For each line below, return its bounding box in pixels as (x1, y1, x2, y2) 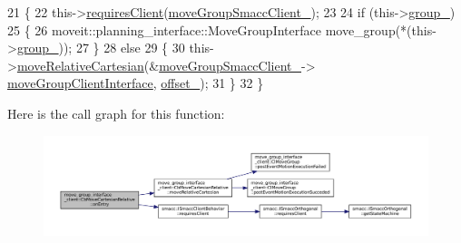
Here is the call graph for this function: (7, 103, 225, 122)
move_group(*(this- (325, 20, 436, 39)
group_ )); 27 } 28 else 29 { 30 (16, 38, 185, 57)
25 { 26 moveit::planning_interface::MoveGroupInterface (7, 20, 321, 39)
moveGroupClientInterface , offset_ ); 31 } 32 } (7, 73, 264, 92)
